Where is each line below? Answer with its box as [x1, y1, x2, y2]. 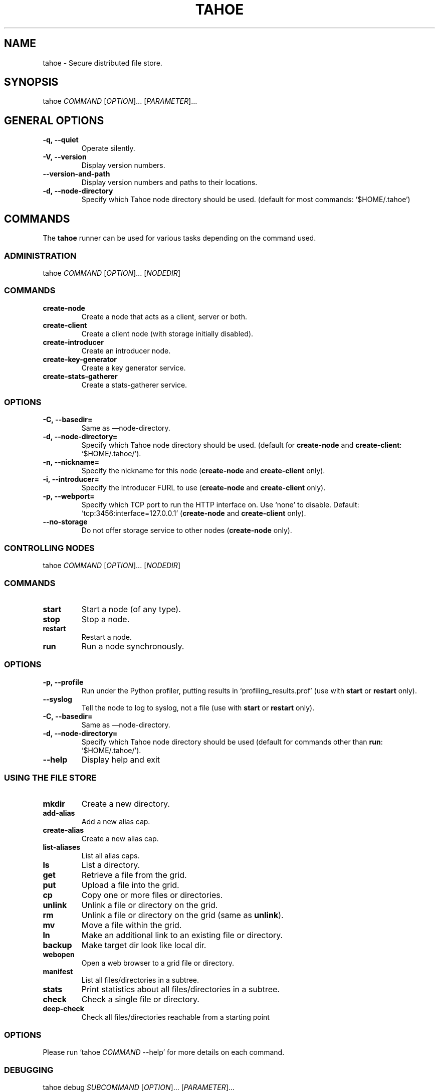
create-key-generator [43, 354, 117, 363]
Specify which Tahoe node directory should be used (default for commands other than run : [81, 737, 383, 746]
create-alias [43, 826, 84, 835]
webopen [43, 950, 75, 959]
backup [43, 940, 72, 951]
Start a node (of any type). [81, 604, 181, 614]
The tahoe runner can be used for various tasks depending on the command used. [43, 234, 316, 243]
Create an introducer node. [81, 346, 171, 355]
